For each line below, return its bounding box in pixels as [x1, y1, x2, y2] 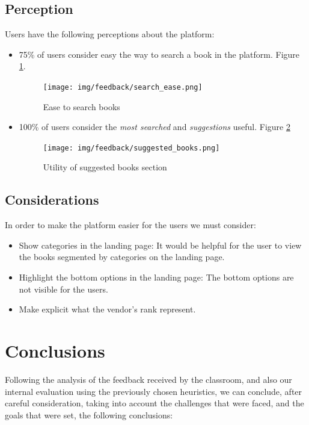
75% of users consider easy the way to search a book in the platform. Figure [19, 48, 300, 60]
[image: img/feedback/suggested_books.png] [43, 143, 220, 152]
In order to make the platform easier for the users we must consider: [5, 219, 256, 231]
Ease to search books [43, 100, 120, 113]
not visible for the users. [19, 282, 108, 295]
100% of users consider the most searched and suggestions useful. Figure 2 [19, 120, 290, 133]
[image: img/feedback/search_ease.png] [43, 82, 203, 92]
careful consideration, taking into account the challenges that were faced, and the [5, 397, 304, 409]
